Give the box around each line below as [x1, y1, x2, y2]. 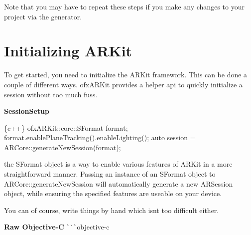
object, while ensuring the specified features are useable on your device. [4, 188, 222, 199]
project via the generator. [4, 11, 82, 21]
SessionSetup [4, 106, 49, 116]
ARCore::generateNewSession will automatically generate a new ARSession [4, 178, 233, 189]
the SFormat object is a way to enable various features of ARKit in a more [4, 159, 233, 169]
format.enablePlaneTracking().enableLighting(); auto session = [4, 132, 196, 143]
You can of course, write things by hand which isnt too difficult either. [4, 205, 219, 215]
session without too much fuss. [4, 89, 98, 99]
